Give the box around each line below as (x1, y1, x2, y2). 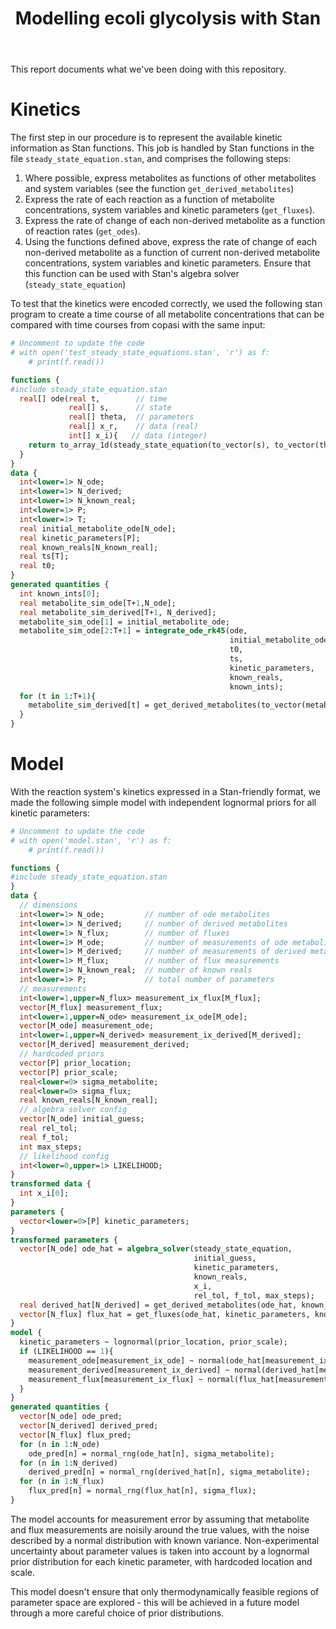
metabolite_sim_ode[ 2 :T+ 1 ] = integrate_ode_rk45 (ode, (19, 626, 248, 636)
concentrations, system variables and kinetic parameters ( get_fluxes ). (24, 204, 316, 216)
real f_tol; (19, 1132, 70, 1142)
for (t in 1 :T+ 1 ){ (19, 691, 97, 701)
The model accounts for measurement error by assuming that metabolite (10, 1513, 310, 1525)
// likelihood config (19, 1151, 110, 1161)
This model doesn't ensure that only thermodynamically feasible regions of (10, 1585, 320, 1597)
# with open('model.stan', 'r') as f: (10, 835, 172, 846)
